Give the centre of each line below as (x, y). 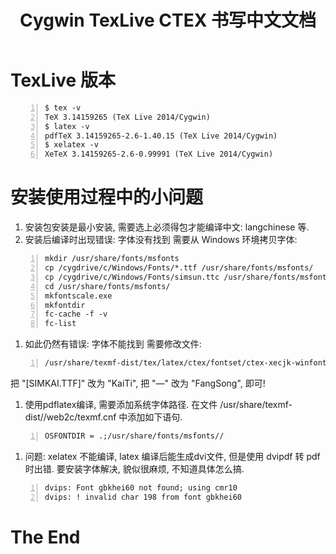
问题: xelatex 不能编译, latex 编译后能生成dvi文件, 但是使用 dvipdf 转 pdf (172, 456)
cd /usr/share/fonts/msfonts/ (107, 286)
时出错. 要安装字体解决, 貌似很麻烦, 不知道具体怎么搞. (134, 468)
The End (45, 537)
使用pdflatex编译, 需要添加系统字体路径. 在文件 (121, 404)
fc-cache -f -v (76, 314)
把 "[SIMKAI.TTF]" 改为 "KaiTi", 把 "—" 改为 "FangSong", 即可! (138, 383)
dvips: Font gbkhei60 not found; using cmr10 (141, 487)
